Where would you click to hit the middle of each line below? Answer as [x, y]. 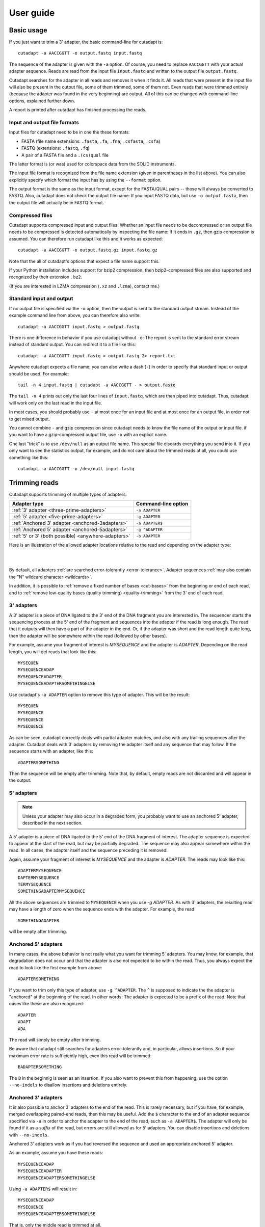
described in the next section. [53, 823]
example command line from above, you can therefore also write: [75, 315]
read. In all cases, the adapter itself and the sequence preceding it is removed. [88, 850]
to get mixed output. [29, 419]
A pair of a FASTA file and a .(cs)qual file [65, 155]
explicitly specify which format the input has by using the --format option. [85, 180]
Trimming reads [34, 483]
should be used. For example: [39, 373]
